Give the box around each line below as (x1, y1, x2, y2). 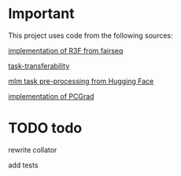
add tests (8, 160, 39, 170)
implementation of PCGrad (8, 91, 94, 101)
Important (8, 5, 75, 23)
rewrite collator (8, 145, 57, 154)
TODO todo (8, 119, 83, 137)
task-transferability (8, 60, 70, 71)
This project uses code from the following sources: (8, 31, 173, 40)
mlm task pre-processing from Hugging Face (8, 76, 154, 86)
